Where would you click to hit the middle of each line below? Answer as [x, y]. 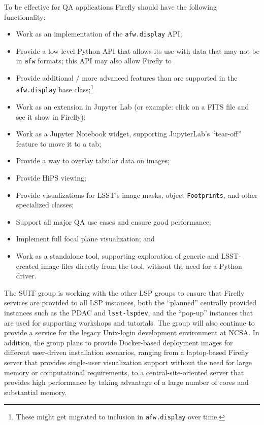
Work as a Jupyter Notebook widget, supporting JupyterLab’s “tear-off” [129, 134]
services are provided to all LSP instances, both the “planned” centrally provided [130, 303]
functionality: [25, 16]
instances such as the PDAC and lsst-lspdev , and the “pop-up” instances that [129, 312]
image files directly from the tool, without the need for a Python [141, 265]
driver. [26, 276]
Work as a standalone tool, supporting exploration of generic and [117, 256]
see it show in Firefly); [51, 116]
